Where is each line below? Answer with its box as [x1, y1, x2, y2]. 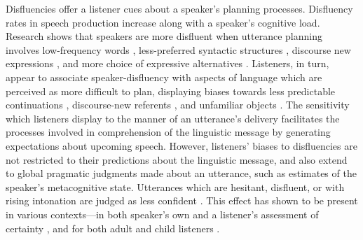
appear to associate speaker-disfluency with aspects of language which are [6, 69, 322, 84]
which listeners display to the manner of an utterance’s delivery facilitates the [6, 111, 340, 125]
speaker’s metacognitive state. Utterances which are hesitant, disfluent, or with [6, 179, 345, 194]
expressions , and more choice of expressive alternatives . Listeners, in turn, [6, 56, 329, 71]
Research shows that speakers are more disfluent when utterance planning [6, 29, 322, 43]
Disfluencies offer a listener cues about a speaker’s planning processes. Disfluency [6, 1, 353, 15]
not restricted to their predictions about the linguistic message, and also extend [6, 152, 348, 167]
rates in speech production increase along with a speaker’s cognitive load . [6, 15, 320, 29]
